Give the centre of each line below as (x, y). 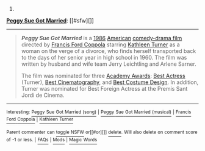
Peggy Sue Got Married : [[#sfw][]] (50, 20)
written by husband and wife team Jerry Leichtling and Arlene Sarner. (109, 64)
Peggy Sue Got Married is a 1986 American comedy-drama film (102, 38)
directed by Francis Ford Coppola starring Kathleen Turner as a (100, 44)
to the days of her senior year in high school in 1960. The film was (104, 58)
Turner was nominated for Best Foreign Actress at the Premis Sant (104, 89)
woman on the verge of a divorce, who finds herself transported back (109, 51)
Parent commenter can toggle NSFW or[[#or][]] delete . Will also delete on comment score (102, 132)
